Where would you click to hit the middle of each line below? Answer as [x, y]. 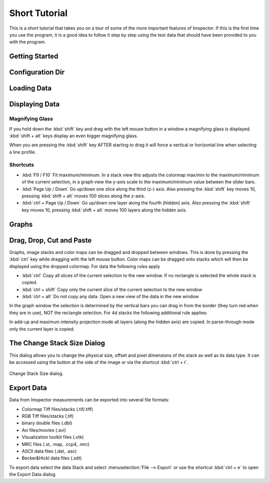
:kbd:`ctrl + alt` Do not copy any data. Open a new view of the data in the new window [110, 297]
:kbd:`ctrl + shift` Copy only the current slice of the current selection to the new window [112, 289]
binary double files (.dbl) [47, 423]
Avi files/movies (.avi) [44, 430]
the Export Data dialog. [33, 474]
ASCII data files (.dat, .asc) [49, 451]
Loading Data [30, 88]
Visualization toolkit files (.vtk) [53, 437]
